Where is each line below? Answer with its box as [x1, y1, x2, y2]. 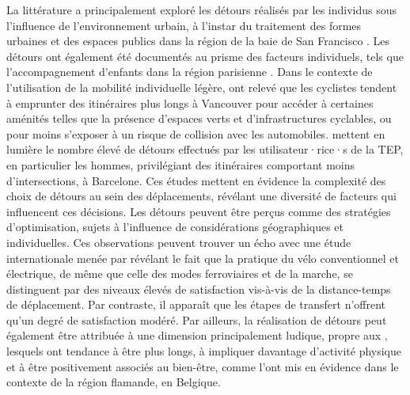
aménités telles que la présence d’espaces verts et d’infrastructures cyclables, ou [6, 110, 392, 127]
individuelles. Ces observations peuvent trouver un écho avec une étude [6, 234, 351, 250]
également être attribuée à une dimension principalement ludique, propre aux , [6, 327, 388, 344]
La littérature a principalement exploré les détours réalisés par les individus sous [6, 2, 397, 17]
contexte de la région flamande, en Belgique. [6, 374, 221, 390]
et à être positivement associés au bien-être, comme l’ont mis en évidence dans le [6, 358, 399, 374]
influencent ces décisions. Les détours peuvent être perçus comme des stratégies [6, 203, 391, 219]
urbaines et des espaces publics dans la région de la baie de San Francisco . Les [6, 32, 390, 49]
